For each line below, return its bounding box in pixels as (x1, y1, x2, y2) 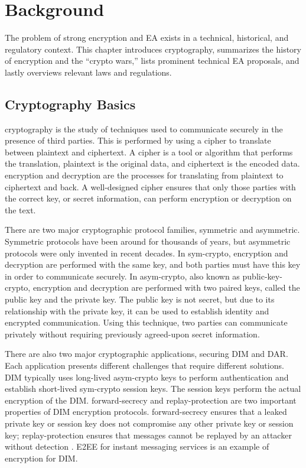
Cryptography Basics (5, 95, 136, 113)
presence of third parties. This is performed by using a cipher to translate (5, 134, 271, 147)
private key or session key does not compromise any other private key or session (5, 417, 294, 429)
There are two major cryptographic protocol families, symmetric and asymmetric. (5, 223, 300, 236)
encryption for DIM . (5, 451, 78, 464)
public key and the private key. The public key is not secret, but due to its (5, 293, 275, 305)
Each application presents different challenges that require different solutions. (5, 359, 284, 371)
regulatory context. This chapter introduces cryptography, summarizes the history (5, 43, 301, 55)
